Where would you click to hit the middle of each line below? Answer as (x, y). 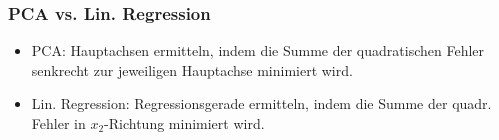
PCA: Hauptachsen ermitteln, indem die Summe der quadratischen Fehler (258, 50)
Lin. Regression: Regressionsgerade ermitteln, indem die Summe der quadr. (261, 103)
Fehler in (58, 123)
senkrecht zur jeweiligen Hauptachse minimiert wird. (192, 69)
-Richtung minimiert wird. (184, 123)
